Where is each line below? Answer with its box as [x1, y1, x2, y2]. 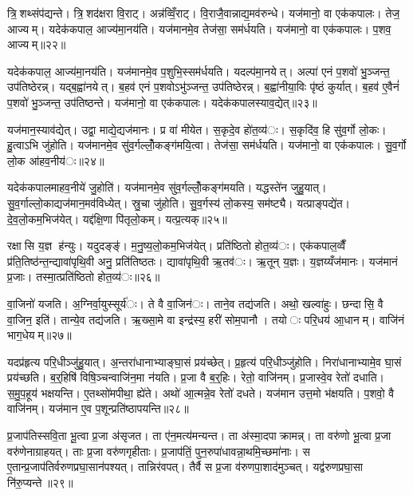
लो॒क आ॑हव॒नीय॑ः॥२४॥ [7, 152, 104, 168]
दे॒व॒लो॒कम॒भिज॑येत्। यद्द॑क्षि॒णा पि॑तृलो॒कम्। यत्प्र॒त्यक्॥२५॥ [7, 210, 227, 227]
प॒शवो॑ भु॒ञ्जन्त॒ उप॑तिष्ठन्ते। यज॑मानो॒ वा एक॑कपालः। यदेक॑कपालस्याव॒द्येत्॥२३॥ [7, 93, 317, 110]
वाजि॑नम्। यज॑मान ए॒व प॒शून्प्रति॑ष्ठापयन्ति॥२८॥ [7, 400, 189, 417]
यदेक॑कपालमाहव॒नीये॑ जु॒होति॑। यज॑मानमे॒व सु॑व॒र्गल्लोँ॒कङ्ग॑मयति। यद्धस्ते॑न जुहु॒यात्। [7, 179, 327, 196]
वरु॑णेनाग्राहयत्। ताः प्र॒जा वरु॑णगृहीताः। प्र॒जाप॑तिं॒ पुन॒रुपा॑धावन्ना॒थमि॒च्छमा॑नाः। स [7, 442, 310, 459]
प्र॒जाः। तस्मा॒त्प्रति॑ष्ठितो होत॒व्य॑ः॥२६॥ [7, 268, 160, 285]
